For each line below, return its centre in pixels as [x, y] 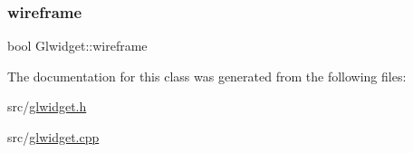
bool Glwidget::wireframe [77, 46]
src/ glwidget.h [47, 106]
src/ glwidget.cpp [53, 137]
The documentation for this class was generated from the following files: [207, 76]
